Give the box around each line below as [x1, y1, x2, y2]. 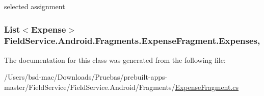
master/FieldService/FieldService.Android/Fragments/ [4, 81, 175, 92]
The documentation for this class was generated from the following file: [4, 54, 226, 65]
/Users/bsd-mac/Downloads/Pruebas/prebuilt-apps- [4, 71, 168, 82]
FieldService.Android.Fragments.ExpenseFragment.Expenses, [4, 34, 260, 47]
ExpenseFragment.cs [175, 81, 239, 92]
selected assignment [4, 1, 65, 11]
